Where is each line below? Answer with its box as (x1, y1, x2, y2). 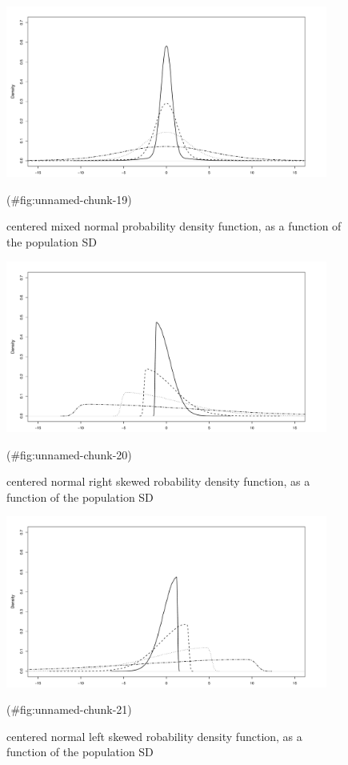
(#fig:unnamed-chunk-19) (6, 190, 132, 207)
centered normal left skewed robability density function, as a (6, 727, 302, 744)
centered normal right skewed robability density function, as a (6, 473, 310, 490)
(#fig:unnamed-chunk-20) (6, 446, 132, 463)
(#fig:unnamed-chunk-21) (6, 701, 132, 718)
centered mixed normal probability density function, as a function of (6, 218, 342, 234)
